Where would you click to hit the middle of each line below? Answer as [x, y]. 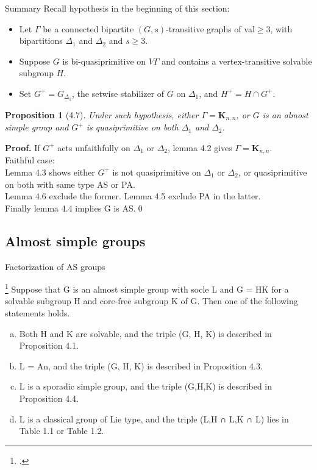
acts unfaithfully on [94, 147]
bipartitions [41, 41]
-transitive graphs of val [210, 28]
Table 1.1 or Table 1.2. [62, 431]
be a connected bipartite [88, 28]
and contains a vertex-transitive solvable [237, 61]
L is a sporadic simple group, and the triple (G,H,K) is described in [146, 386]
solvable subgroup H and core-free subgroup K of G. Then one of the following [151, 301]
